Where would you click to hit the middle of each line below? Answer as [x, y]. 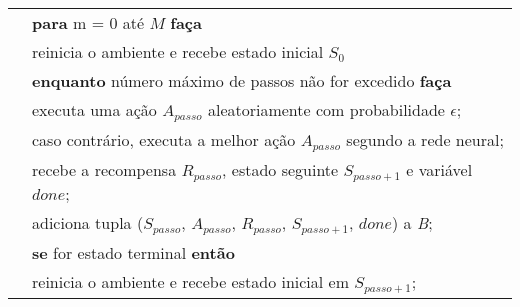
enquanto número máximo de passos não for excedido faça [242, 80]
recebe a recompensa [104, 169]
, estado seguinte [280, 169]
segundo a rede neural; [425, 139]
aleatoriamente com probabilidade [326, 109]
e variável [439, 169]
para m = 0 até [88, 22]
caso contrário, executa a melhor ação [164, 139]
